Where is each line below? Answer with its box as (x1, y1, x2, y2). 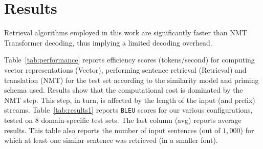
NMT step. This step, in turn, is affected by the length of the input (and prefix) (4, 94, 255, 105)
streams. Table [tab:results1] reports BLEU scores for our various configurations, (4, 104, 253, 115)
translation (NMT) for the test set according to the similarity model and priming (4, 74, 259, 85)
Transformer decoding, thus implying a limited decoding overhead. (4, 37, 212, 48)
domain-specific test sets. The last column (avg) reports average (41, 114, 242, 125)
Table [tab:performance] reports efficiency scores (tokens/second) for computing (4, 54, 255, 65)
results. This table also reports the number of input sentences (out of (4, 124, 221, 135)
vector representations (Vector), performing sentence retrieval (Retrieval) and (4, 64, 247, 75)
